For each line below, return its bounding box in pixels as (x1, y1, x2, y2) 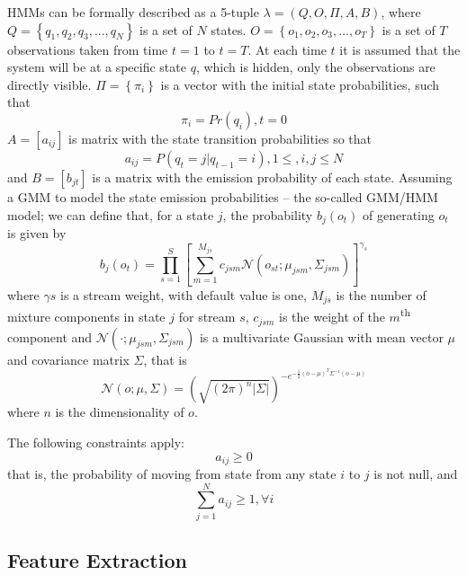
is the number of (336, 285, 427, 304)
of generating (363, 205, 435, 224)
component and (7, 327, 93, 346)
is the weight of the (279, 307, 385, 326)
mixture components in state (7, 307, 166, 326)
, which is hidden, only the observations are (195, 57, 436, 76)
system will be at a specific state (7, 57, 186, 76)
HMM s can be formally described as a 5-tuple (7, 3, 259, 21)
